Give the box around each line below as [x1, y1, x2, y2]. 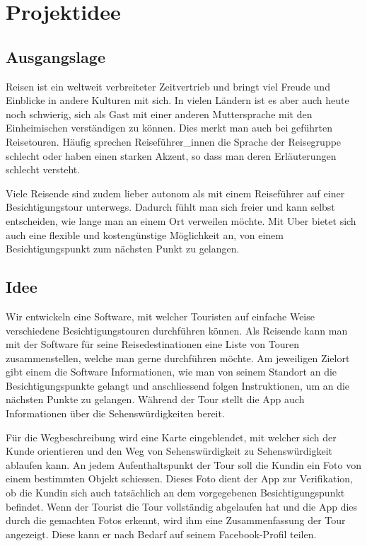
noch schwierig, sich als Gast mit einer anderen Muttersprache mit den [6, 106, 313, 121]
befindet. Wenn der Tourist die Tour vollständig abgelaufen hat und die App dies [6, 499, 358, 513]
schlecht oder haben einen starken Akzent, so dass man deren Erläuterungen [6, 148, 337, 163]
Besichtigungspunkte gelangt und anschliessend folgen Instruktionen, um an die [6, 378, 350, 393]
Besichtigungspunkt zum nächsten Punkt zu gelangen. [6, 241, 240, 256]
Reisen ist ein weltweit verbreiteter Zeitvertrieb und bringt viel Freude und [6, 79, 330, 93]
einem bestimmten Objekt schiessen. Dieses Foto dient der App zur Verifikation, [6, 471, 353, 486]
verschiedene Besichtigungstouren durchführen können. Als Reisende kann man [6, 323, 348, 337]
